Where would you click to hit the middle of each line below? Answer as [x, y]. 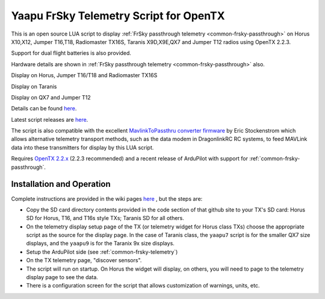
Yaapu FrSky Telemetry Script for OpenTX [118, 16]
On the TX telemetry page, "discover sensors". [84, 260]
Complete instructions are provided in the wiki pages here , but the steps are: [107, 198]
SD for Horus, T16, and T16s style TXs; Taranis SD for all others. [105, 218]
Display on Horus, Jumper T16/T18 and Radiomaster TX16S [84, 75]
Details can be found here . [44, 109]
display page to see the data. [62, 277]
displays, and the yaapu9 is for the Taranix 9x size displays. [100, 244]
